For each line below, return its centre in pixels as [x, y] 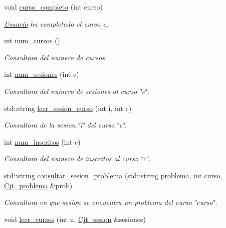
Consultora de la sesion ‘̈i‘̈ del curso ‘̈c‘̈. [65, 125]
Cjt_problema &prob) [38, 185]
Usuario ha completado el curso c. [56, 23]
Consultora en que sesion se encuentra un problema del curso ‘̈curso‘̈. [111, 202]
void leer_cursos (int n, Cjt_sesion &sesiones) [75, 219]
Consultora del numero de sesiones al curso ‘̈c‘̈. [77, 91]
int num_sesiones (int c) [42, 74]
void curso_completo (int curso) [54, 7]
